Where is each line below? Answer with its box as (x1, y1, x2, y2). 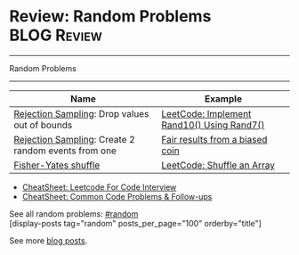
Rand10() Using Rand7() (161, 119, 265, 131)
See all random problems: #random (9, 208, 139, 219)
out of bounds (13, 119, 73, 131)
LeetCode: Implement (161, 107, 252, 119)
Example (204, 92, 243, 104)
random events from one (13, 144, 117, 157)
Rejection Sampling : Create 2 (13, 133, 135, 145)
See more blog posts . (9, 234, 88, 246)
